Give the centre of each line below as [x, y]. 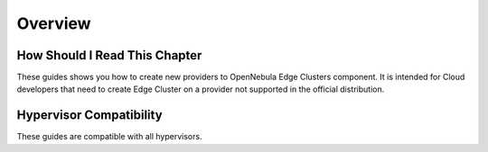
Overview [54, 23]
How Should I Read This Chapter [109, 55]
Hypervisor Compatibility [89, 116]
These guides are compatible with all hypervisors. [109, 137]
